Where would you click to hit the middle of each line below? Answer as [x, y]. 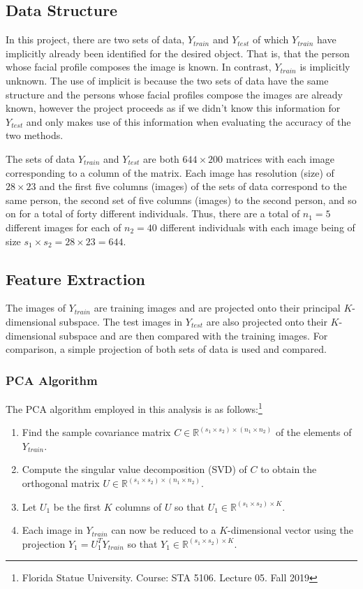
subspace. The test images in [121, 321]
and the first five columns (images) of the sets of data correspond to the [193, 186]
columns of [139, 506]
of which [271, 39]
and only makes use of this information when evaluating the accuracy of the [188, 121]
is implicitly [325, 67]
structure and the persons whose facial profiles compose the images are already [174, 94]
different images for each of [64, 227]
